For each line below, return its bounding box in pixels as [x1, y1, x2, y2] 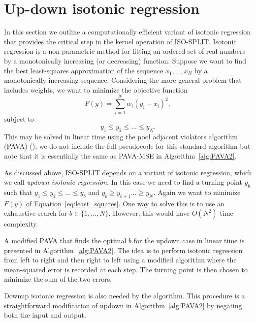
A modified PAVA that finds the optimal [4, 235, 127, 245]
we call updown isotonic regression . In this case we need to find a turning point [4, 177, 242, 187]
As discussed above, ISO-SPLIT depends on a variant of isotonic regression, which [4, 167, 252, 177]
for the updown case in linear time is [133, 235, 245, 245]
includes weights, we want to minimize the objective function [4, 84, 188, 95]
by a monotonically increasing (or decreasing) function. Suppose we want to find [4, 55, 246, 65]
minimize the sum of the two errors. [4, 274, 112, 284]
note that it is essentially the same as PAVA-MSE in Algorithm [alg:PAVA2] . [4, 150, 237, 161]
